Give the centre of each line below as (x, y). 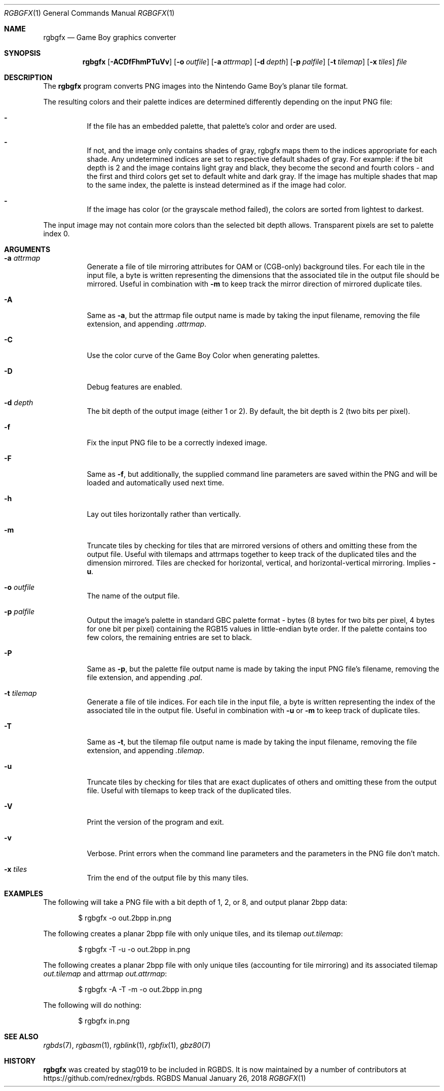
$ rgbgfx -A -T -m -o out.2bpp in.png (140, 989)
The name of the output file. (133, 596)
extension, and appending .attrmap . (147, 324)
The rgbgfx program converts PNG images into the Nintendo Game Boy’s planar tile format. (196, 86)
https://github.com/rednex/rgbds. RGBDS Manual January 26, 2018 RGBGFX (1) (175, 1078)
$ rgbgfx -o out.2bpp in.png (125, 918)
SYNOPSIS (23, 53)
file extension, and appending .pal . (144, 677)
